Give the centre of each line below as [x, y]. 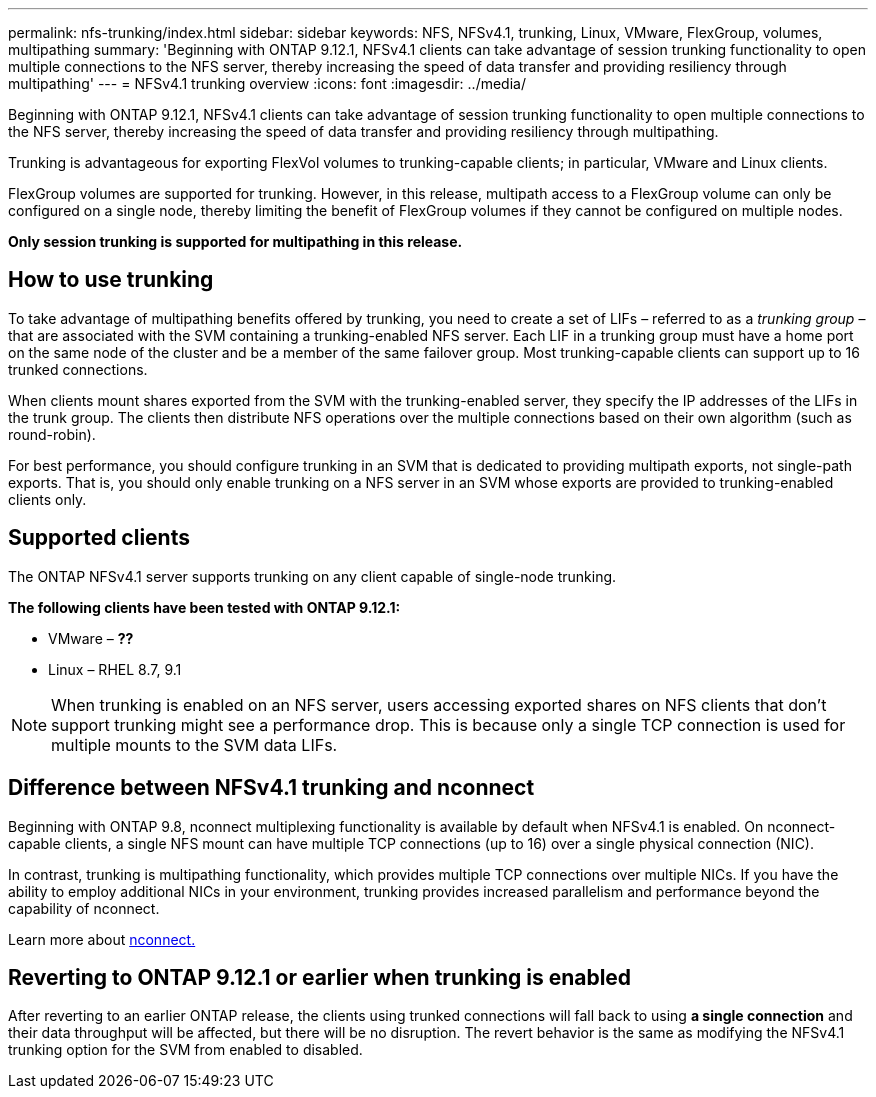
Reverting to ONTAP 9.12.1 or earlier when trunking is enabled [320, 977]
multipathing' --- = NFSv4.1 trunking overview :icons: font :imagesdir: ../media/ [267, 83]
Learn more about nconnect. [102, 939]
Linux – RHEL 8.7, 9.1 [115, 669]
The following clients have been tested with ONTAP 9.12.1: [204, 607]
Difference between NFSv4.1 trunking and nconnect [271, 788]
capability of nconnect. [84, 908]
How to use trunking [111, 280]
